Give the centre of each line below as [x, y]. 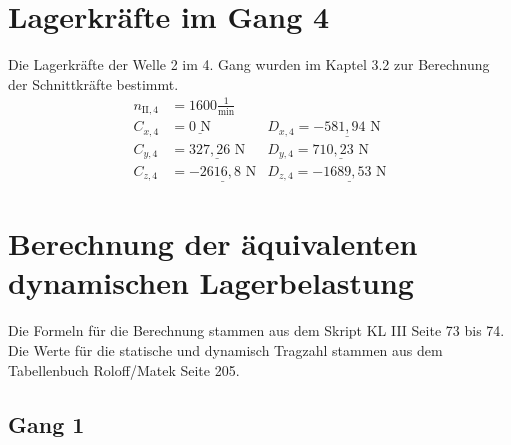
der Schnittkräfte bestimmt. [93, 83]
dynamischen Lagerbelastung [211, 282]
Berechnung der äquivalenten [213, 243]
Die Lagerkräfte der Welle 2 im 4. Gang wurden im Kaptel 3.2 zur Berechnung [249, 64]
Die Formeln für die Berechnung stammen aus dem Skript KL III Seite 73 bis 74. [256, 330]
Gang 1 [46, 423]
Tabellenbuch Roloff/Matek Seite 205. [124, 369]
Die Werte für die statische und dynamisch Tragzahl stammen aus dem [225, 349]
